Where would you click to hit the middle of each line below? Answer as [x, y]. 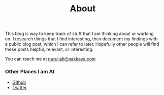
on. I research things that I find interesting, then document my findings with [81, 39]
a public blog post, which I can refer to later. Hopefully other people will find [82, 44]
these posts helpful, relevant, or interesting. [49, 49]
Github [19, 82]
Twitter [19, 88]
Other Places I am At [30, 72]
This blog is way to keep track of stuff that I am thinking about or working [80, 34]
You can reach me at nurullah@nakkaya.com [50, 59]
